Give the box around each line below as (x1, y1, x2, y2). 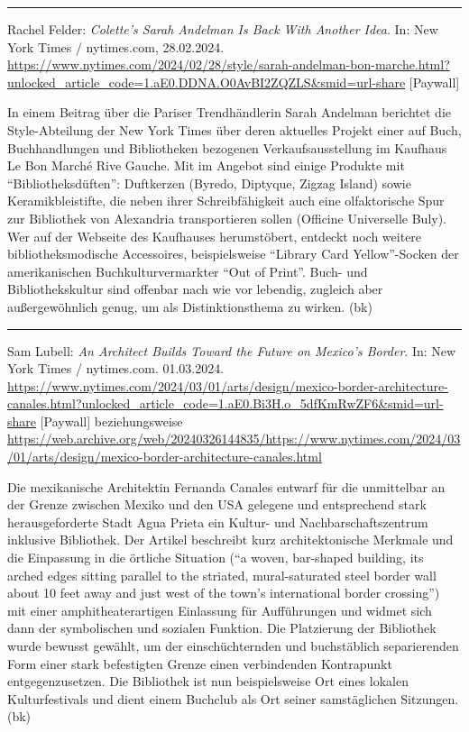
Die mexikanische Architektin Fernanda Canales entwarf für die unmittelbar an (7, 477, 446, 496)
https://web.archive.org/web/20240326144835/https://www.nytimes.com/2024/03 (7, 429, 461, 448)
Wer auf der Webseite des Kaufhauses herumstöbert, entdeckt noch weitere (7, 226, 422, 245)
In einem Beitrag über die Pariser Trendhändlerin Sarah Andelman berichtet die (7, 103, 451, 122)
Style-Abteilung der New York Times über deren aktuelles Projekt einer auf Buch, (7, 120, 462, 139)
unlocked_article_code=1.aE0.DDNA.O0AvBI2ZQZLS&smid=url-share (7, 72, 406, 91)
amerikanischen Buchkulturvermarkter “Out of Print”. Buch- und (7, 261, 368, 280)
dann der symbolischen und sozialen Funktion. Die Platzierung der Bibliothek (7, 618, 437, 637)
